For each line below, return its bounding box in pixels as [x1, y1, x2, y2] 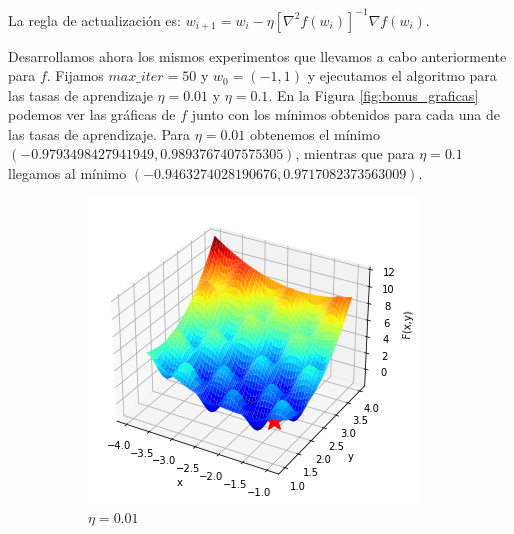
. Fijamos [46, 65, 104, 86]
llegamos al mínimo [8, 163, 127, 184]
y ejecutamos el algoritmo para [307, 65, 497, 86]
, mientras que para [295, 143, 415, 164]
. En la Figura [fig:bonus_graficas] [268, 84, 479, 105]
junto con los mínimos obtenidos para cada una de [191, 104, 500, 125]
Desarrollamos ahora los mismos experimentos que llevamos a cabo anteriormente [8, 45, 507, 66]
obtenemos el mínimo [249, 123, 380, 144]
